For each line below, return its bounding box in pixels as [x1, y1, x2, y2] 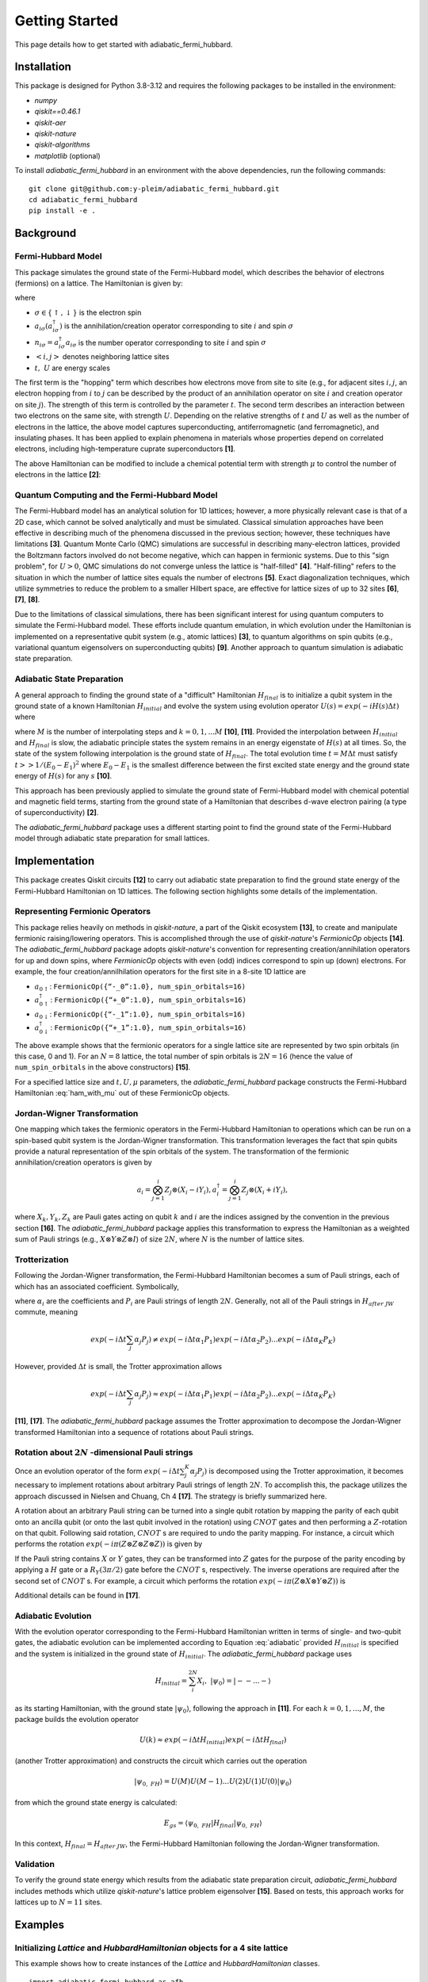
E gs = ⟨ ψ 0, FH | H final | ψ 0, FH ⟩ [163, 1818, 262, 1829]
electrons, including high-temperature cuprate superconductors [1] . [14, 444, 235, 453]
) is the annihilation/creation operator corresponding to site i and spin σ [59, 321, 294, 331]
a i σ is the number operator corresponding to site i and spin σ [65, 338, 267, 349]
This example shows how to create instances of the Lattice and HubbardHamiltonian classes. [14, 1959, 320, 1969]
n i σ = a [34, 338, 59, 349]
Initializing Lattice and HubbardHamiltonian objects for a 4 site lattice [14, 1942, 289, 1953]
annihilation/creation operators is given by [14, 1157, 152, 1167]
